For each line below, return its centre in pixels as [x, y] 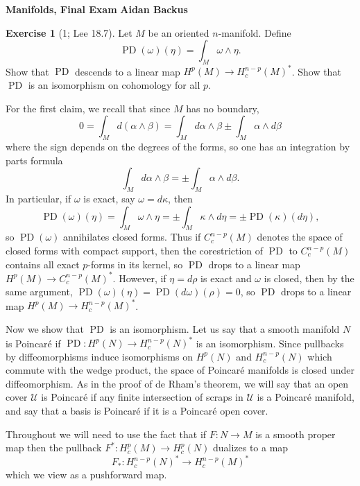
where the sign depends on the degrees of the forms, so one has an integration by [178, 147]
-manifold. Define [255, 32]
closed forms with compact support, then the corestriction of [135, 251]
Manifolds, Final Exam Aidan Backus [97, 9]
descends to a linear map [127, 71]
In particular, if [38, 199]
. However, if [139, 278]
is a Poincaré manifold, [306, 397]
